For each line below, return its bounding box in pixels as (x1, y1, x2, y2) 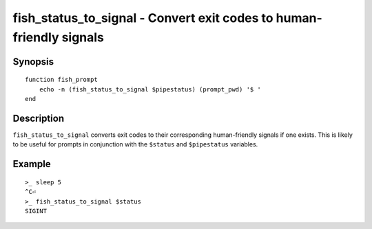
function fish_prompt (25, 76, 98, 84)
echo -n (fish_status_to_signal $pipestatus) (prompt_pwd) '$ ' (39, 85, 261, 93)
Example (12, 158, 51, 170)
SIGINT (25, 207, 48, 215)
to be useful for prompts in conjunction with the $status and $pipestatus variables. (12, 140, 258, 149)
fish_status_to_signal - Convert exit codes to (12, 10, 273, 25)
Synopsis (12, 56, 54, 67)
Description (12, 112, 65, 124)
